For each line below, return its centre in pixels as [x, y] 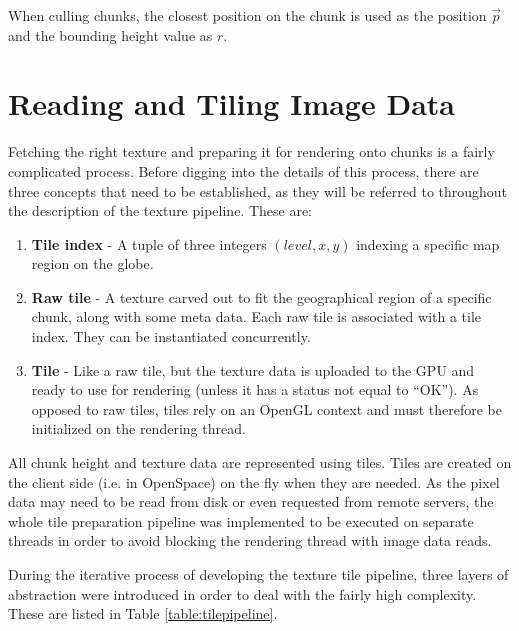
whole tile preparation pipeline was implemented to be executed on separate [241, 520]
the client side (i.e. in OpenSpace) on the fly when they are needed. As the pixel [254, 481]
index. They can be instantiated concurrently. [171, 336]
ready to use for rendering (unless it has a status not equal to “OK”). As [255, 389]
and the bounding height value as [110, 34]
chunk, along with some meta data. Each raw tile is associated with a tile [256, 316]
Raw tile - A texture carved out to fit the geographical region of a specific [261, 296]
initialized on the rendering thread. [138, 428]
